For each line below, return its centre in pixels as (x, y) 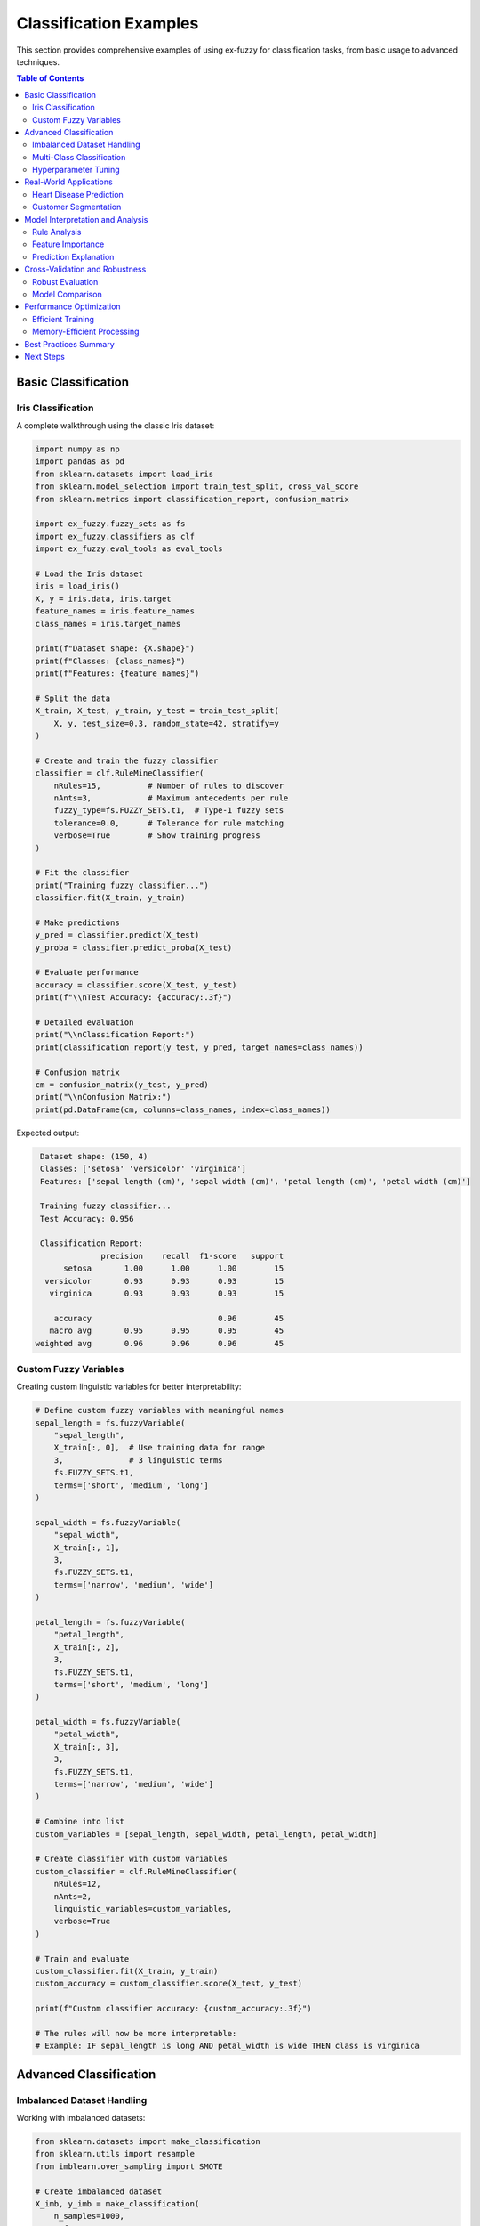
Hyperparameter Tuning (76, 170)
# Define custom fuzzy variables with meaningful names (160, 1410)
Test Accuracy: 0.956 (87, 1219)
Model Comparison (67, 294)
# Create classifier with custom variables (132, 1859)
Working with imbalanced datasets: (81, 2117)
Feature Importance (68, 244)
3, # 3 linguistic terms (138, 1460)
